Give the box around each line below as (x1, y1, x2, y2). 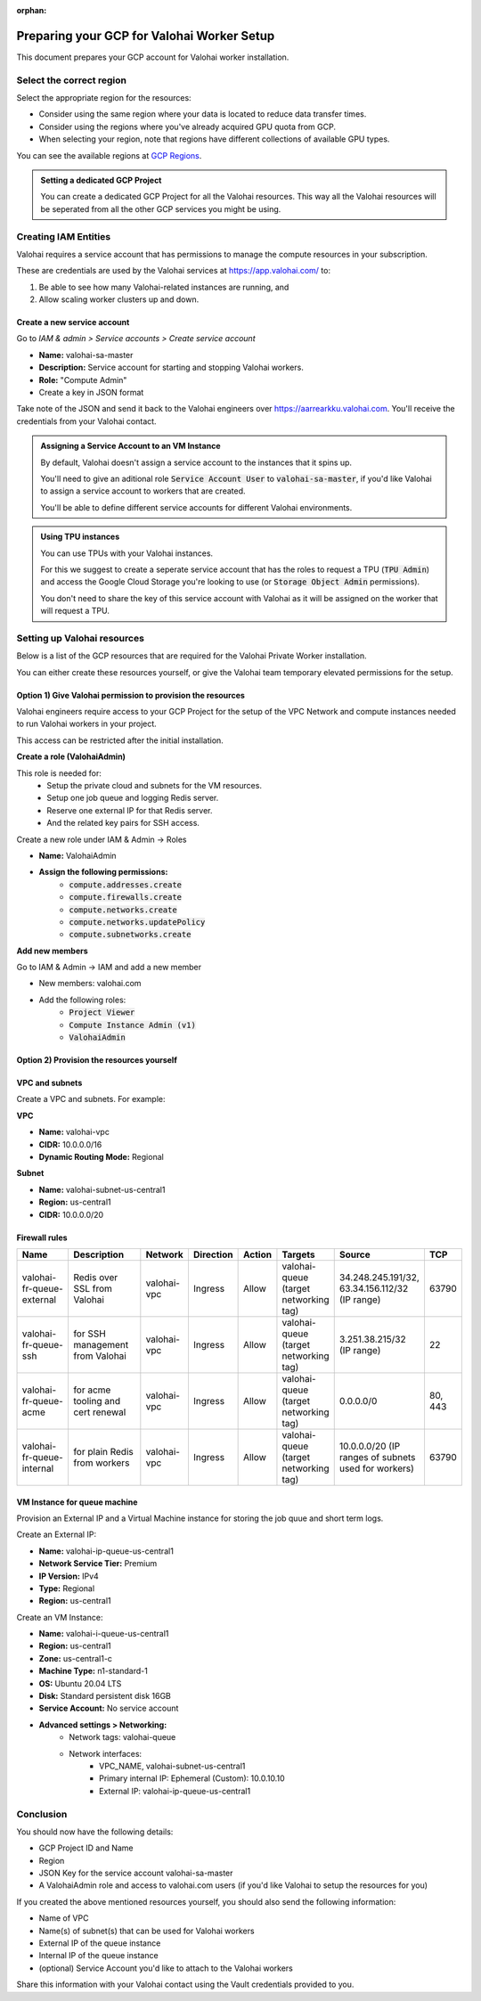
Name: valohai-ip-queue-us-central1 (38, 1546, 174, 1556)
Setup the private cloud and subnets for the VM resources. (46, 780, 263, 790)
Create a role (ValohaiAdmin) (16, 751, 126, 762)
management (72, 1338, 129, 1351)
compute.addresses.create (69, 879, 183, 890)
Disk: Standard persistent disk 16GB (38, 1691, 171, 1702)
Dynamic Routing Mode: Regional (38, 1151, 164, 1162)
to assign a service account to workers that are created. (40, 486, 246, 496)
